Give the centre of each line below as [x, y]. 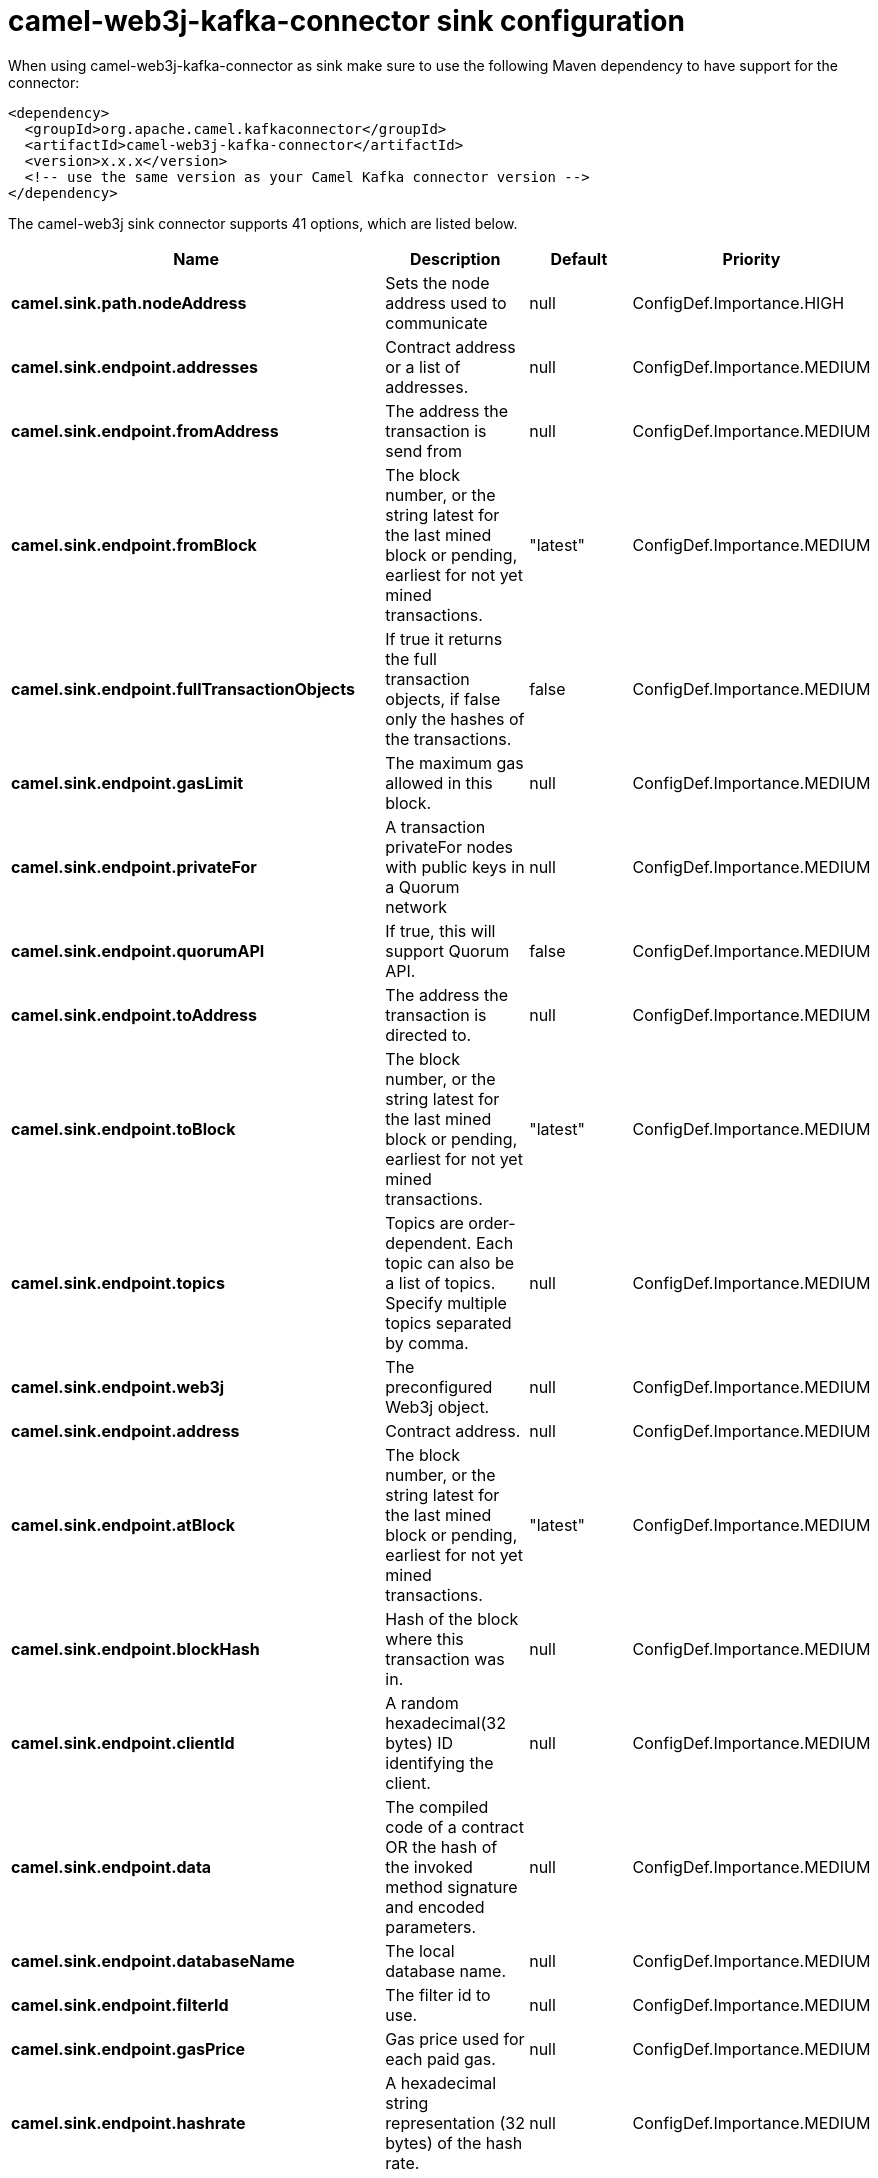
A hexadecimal [441, 2082]
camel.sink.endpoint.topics [118, 1282]
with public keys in [455, 866]
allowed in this [439, 782]
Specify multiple [446, 1302]
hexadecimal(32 [445, 1722]
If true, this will [440, 930]
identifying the [439, 1762]
